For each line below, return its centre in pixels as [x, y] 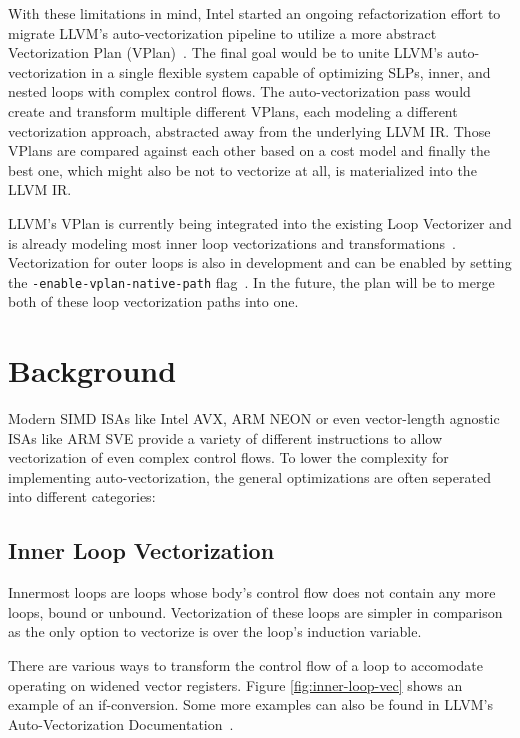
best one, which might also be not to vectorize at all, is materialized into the [242, 169]
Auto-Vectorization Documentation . [121, 723]
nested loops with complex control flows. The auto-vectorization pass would [239, 91]
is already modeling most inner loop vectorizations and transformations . [232, 242]
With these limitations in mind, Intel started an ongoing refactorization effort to [254, 13]
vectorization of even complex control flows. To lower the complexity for [228, 457]
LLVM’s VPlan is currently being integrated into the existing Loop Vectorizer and [260, 222]
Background [92, 370]
